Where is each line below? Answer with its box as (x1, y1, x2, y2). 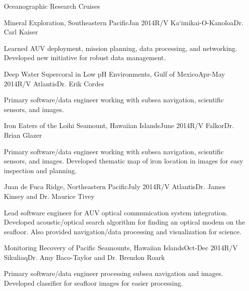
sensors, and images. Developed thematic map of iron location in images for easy (4, 156, 243, 166)
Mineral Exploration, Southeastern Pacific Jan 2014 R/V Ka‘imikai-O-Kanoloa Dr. (4, 17, 244, 27)
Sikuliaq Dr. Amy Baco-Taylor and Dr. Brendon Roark (4, 252, 165, 262)
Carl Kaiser (4, 27, 38, 37)
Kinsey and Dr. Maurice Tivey (4, 191, 95, 201)
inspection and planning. (4, 165, 77, 175)
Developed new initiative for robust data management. (4, 52, 166, 63)
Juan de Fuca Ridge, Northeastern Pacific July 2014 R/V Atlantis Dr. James (4, 181, 226, 192)
